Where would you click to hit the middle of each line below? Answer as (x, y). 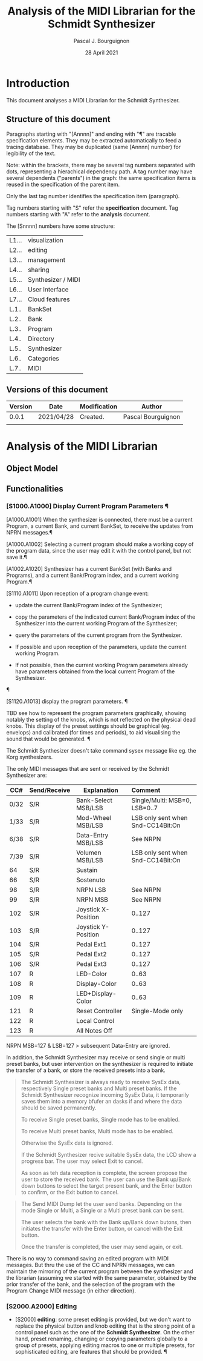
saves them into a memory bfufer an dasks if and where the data (101, 1101)
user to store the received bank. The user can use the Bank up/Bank (106, 1179)
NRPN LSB (91, 890)
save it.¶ (17, 557)
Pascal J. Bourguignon (101, 41)
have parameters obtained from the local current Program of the (95, 671)
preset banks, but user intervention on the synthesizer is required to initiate (100, 1063)
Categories (43, 358)
